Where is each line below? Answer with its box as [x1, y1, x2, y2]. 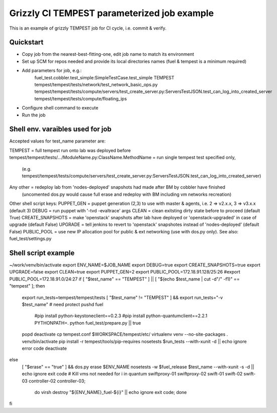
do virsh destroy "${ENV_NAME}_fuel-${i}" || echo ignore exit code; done [34, 389, 187, 395]
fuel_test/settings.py [9, 236, 52, 242]
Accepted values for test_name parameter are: [9, 138, 106, 144]
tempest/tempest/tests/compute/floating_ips [34, 95, 127, 101]
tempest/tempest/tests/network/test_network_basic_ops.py [34, 82, 158, 88]
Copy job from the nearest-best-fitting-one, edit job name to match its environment [22, 51, 195, 57]
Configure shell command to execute [22, 105, 99, 111]
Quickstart [9, 38, 44, 47]
